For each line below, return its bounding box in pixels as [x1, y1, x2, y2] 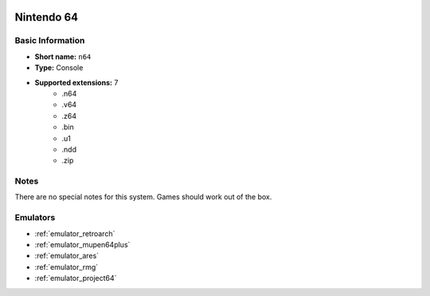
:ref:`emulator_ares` [34, 251, 100, 261]
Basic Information [14, 35, 85, 46]
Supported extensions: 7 [34, 77, 119, 87]
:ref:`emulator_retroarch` [34, 228, 115, 239]
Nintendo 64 [14, 10, 79, 24]
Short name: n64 [34, 52, 92, 61]
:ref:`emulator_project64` [34, 274, 117, 283]
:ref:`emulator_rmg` [34, 262, 99, 271]
